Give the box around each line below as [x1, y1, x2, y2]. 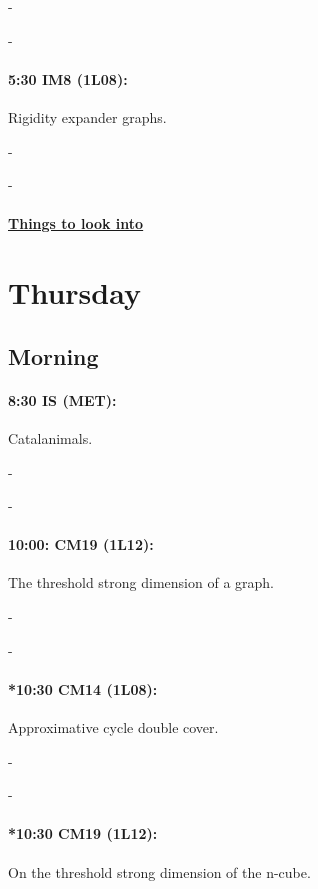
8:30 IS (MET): [8, 389, 117, 410]
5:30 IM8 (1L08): [8, 68, 128, 89]
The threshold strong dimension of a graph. [8, 572, 274, 593]
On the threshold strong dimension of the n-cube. [8, 861, 311, 882]
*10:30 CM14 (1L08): [8, 678, 158, 699]
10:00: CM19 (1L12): [8, 534, 154, 555]
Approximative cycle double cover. [8, 717, 219, 738]
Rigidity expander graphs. [8, 106, 167, 127]
